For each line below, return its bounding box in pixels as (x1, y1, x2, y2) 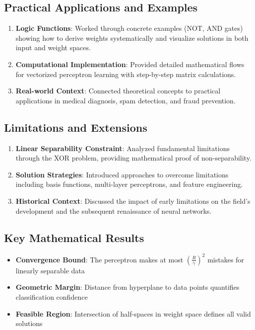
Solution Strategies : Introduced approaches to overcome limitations (15, 169, 229, 179)
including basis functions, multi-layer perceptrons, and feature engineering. (15, 179, 243, 189)
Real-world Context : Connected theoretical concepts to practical (15, 85, 221, 96)
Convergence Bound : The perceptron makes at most (15, 254, 184, 264)
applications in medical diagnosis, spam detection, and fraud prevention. (15, 95, 236, 105)
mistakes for (207, 254, 244, 264)
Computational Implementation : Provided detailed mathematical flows (15, 59, 245, 69)
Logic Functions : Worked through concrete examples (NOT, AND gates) (15, 23, 243, 33)
